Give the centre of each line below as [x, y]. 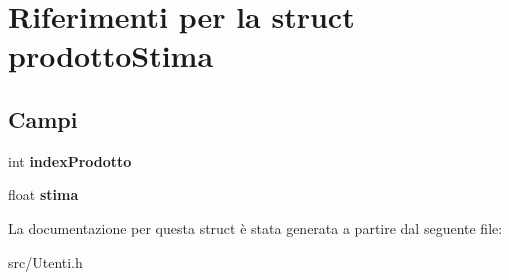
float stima [43, 194]
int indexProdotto [70, 160]
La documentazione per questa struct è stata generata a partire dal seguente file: [255, 227]
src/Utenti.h [45, 261]
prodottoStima [111, 55]
